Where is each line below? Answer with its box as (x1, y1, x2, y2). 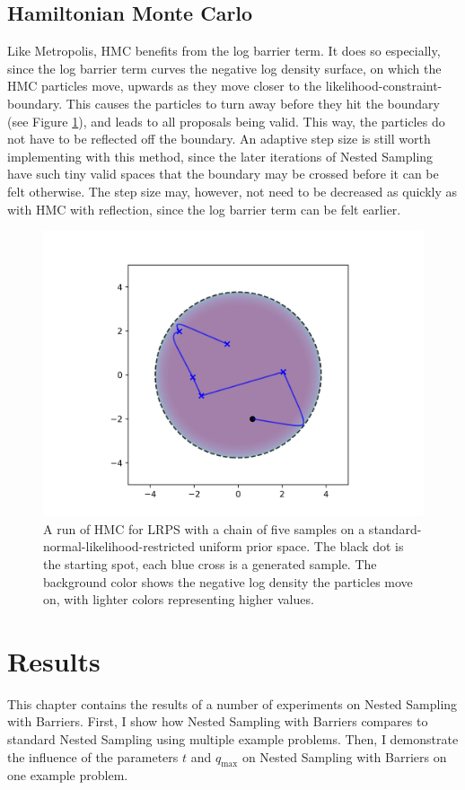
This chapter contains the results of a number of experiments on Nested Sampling (7, 694, 458, 713)
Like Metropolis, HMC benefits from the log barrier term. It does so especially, (7, 41, 441, 60)
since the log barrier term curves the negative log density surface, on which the (7, 58, 442, 77)
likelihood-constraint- (325, 76, 443, 95)
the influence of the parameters (7, 747, 179, 766)
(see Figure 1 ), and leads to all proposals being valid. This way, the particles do (7, 111, 445, 130)
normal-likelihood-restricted (43, 537, 195, 556)
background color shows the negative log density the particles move (43, 572, 413, 591)
